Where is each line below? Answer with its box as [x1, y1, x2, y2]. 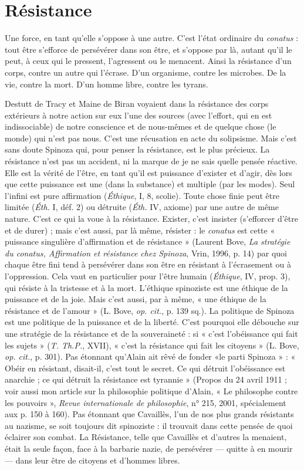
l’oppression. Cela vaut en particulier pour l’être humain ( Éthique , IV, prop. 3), [5, 270, 291, 282]
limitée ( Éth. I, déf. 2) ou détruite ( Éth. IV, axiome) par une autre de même [5, 201, 279, 213]
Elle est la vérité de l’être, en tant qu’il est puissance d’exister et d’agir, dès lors [5, 166, 292, 178]
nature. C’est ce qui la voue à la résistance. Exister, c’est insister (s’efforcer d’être [5, 212, 298, 225]
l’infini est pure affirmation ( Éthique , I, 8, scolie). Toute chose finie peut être [5, 189, 279, 201]
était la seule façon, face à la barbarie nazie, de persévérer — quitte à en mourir [5, 442, 293, 454]
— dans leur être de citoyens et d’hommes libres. [5, 454, 180, 466]
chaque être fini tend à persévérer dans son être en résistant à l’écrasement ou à [5, 258, 291, 270]
